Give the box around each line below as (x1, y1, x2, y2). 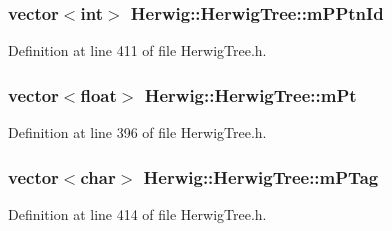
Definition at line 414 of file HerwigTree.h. (8, 203, 267, 224)
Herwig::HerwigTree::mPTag (143, 164, 379, 189)
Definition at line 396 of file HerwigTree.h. (8, 122, 267, 143)
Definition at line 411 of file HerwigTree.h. (8, 40, 267, 61)
